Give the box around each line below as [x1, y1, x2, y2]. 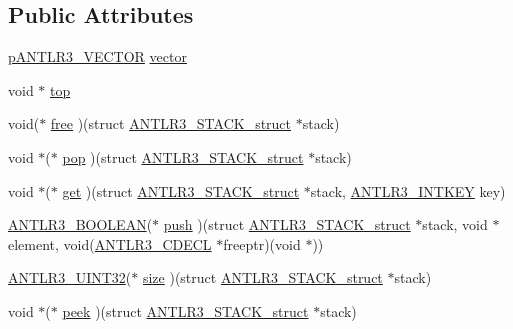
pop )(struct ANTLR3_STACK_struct [62, 146, 304, 167]
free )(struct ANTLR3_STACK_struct [50, 113, 292, 134]
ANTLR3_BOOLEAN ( [8, 214, 153, 235]
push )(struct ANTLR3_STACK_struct [163, 214, 411, 235]
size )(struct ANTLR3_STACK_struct [142, 267, 383, 288]
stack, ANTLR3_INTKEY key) [310, 180, 506, 201]
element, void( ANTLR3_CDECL [8, 233, 212, 254]
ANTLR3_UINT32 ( [8, 267, 132, 288]
